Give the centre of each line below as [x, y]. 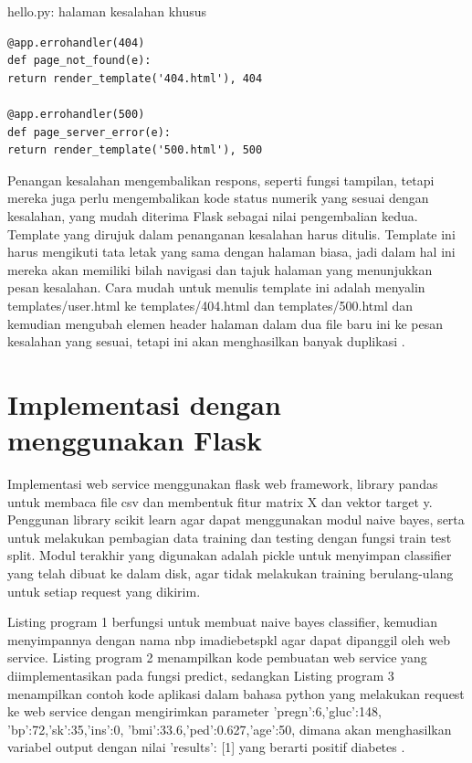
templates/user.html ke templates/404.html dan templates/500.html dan [210, 305]
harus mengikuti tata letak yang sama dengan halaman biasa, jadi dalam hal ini [231, 252]
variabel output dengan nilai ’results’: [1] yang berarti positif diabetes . [206, 747]
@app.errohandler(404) [76, 42]
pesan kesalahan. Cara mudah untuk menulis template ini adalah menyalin [216, 287]
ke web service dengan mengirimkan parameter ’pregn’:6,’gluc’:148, [194, 711]
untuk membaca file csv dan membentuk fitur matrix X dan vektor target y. [220, 501]
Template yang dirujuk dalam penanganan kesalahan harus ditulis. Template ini [231, 233]
